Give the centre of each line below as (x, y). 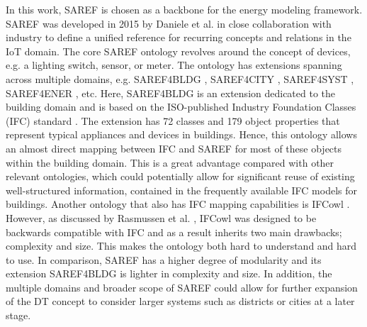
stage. (18, 315)
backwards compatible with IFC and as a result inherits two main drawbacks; (174, 232)
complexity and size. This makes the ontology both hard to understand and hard (181, 246)
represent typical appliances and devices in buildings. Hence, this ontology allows (181, 134)
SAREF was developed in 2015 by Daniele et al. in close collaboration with (169, 23)
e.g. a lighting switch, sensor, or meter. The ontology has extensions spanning (174, 65)
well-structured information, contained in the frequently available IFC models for (182, 190)
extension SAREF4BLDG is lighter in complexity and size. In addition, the (169, 273)
